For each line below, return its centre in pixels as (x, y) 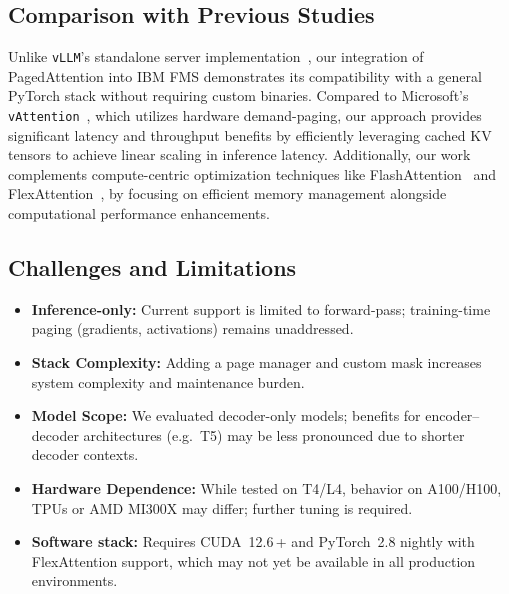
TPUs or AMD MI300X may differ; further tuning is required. (222, 507)
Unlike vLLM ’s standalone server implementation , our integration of (216, 56)
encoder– (452, 415)
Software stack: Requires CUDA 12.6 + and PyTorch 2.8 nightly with (253, 541)
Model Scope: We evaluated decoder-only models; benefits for (226, 415)
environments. (74, 580)
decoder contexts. (85, 454)
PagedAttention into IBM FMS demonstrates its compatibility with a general (245, 75)
